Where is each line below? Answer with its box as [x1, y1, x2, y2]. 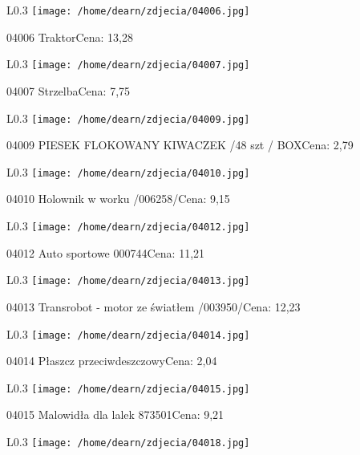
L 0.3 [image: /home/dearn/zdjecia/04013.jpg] [6, 271, 250, 288]
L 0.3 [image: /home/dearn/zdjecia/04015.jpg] [6, 379, 250, 396]
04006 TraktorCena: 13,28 [6, 28, 133, 45]
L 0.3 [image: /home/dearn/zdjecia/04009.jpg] [6, 109, 250, 126]
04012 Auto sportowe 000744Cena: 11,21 [6, 244, 205, 261]
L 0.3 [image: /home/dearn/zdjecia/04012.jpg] [6, 217, 250, 234]
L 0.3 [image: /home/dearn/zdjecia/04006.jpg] [6, 2, 250, 18]
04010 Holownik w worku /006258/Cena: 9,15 [6, 190, 230, 207]
